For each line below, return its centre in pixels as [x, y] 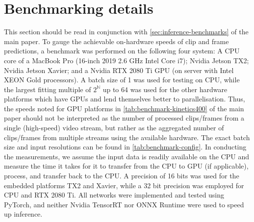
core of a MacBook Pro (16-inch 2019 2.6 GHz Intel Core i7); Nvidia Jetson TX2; [127, 60]
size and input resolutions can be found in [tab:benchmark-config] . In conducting [125, 147]
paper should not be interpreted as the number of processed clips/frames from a [124, 118]
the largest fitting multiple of [48, 89]
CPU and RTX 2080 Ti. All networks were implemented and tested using [114, 195]
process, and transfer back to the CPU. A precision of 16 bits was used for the [122, 176]
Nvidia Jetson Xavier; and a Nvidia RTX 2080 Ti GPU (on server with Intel [119, 70]
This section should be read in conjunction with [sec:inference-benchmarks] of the [126, 32]
